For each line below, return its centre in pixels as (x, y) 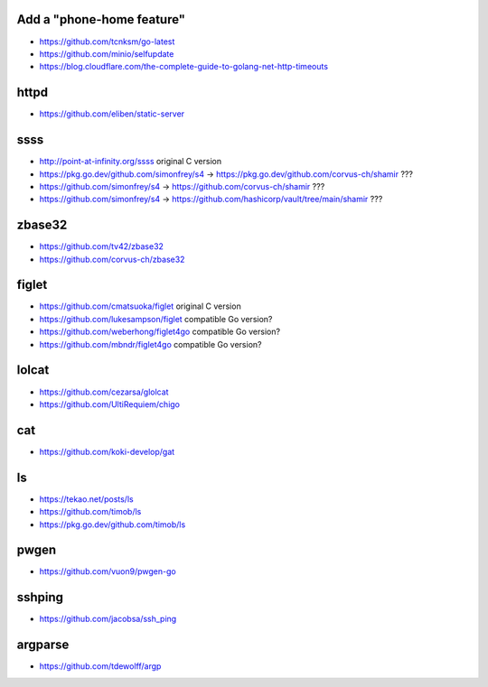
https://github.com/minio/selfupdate (107, 53)
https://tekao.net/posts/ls (87, 499)
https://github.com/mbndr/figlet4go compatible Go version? (150, 344)
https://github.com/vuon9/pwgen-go (108, 571)
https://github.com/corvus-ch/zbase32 (112, 259)
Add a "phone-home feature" (101, 19)
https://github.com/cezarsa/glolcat (104, 392)
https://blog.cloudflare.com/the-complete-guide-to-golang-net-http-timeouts (184, 67)
